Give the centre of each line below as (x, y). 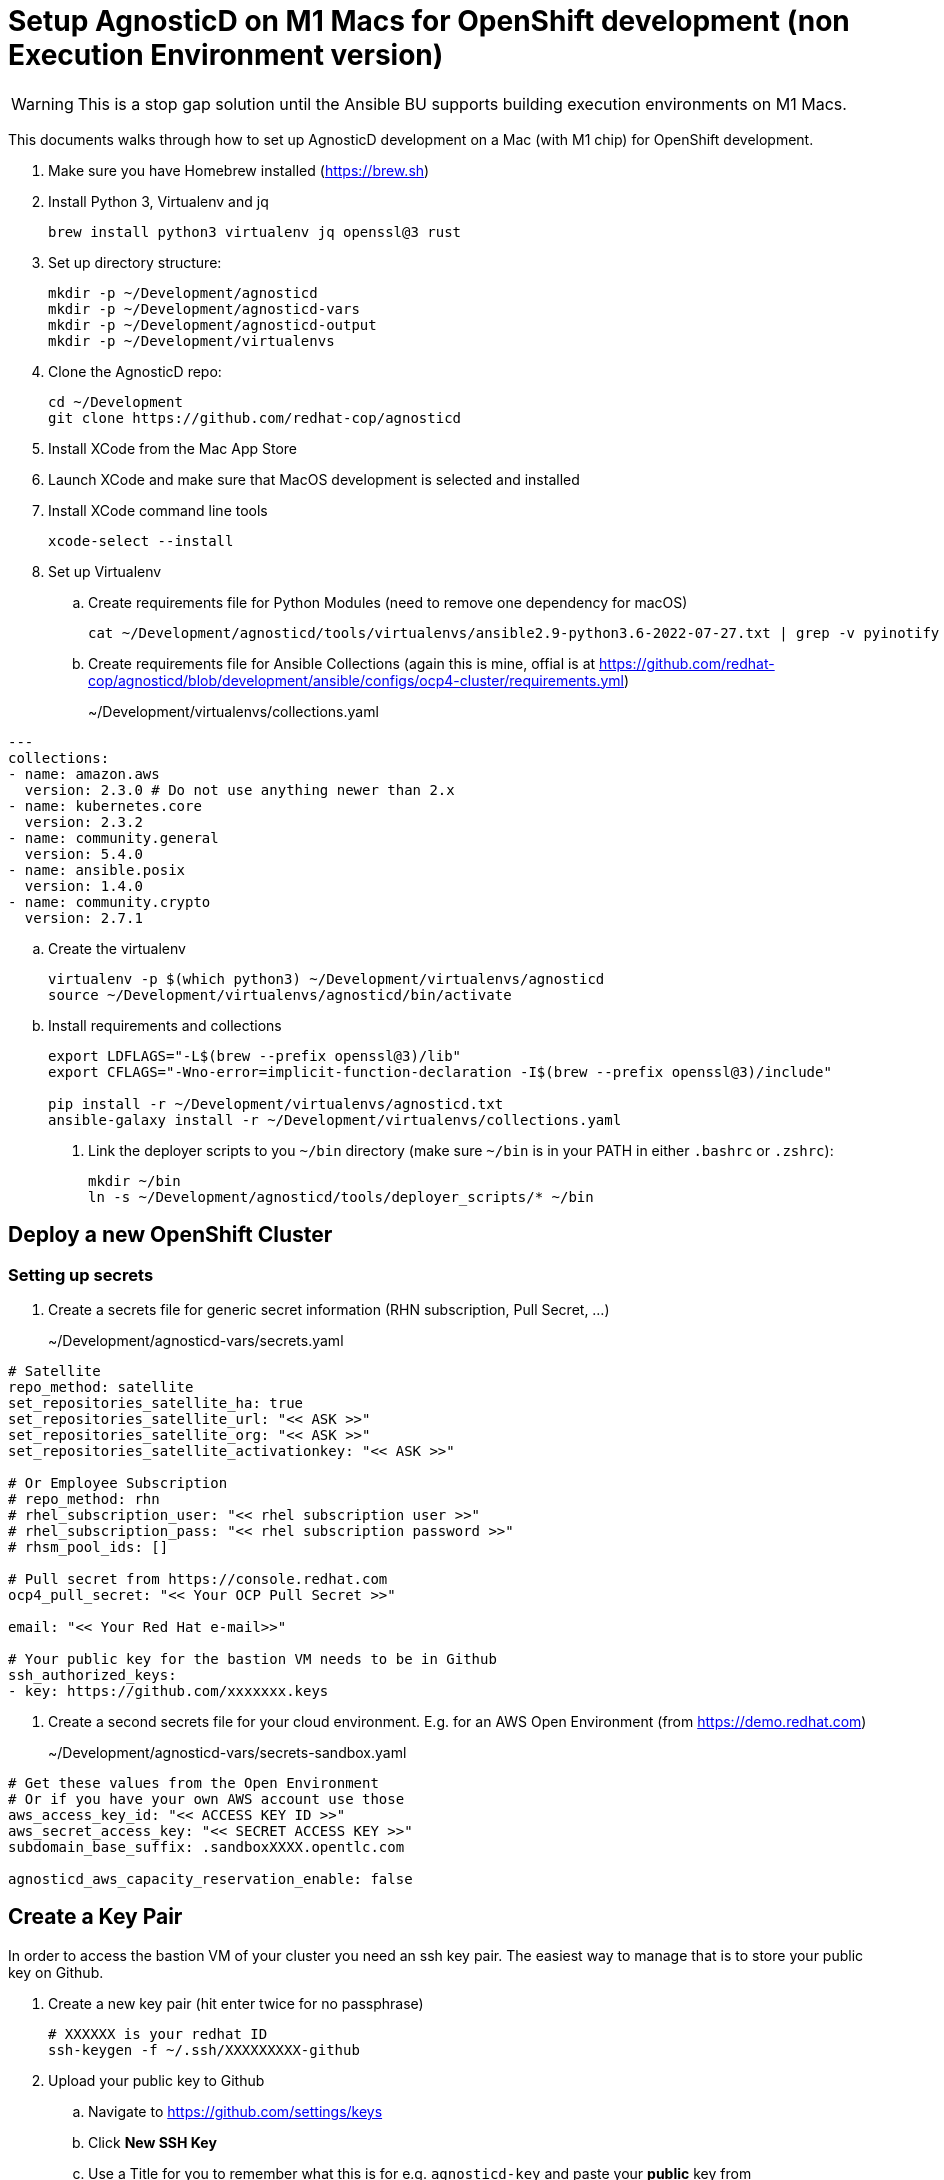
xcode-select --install (141, 540)
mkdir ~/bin (134, 1180)
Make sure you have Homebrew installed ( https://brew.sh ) (239, 170)
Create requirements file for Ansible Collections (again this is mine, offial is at (342, 663)
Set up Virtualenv (105, 571)
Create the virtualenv (117, 948)
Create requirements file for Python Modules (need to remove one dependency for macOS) (388, 602)
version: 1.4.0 (83, 885)
